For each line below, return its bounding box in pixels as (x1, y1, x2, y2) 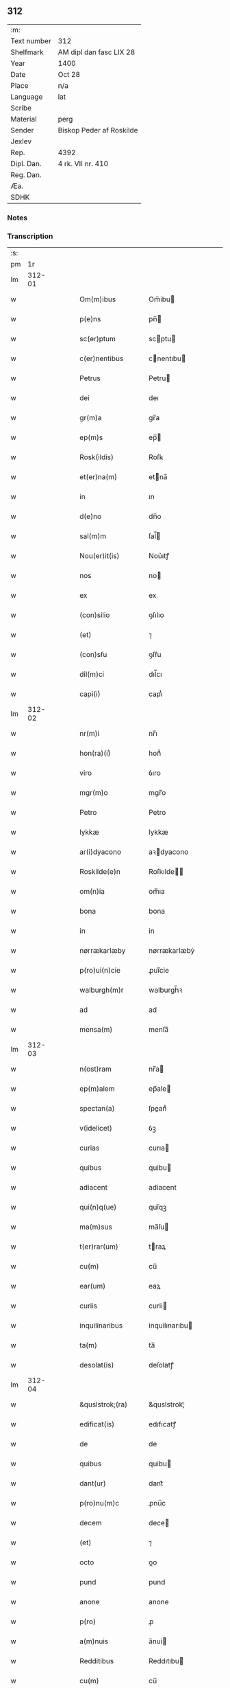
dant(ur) (79, 1479, 106, 1488)
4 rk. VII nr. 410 (57, 159, 109, 168)
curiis (79, 1301, 98, 1310)
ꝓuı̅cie (148, 966, 170, 975)
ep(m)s (79, 432, 103, 442)
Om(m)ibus (79, 294, 116, 304)
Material (10, 114, 37, 124)
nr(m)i (79, 729, 100, 739)
